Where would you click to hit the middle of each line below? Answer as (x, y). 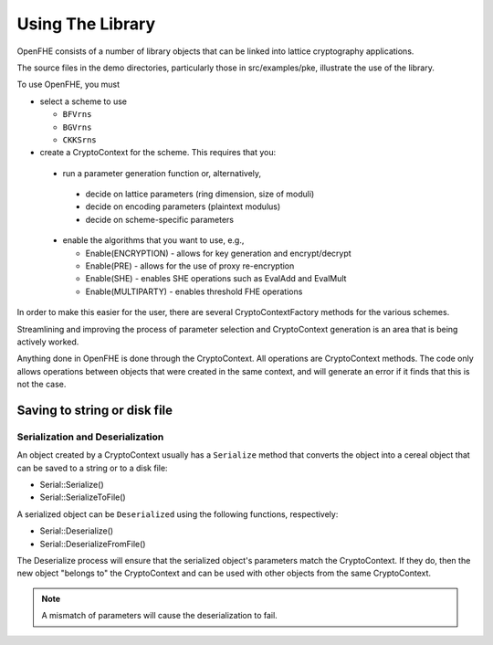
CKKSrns (80, 140)
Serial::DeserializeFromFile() (93, 544)
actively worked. (48, 342)
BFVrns (77, 115)
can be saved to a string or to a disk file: (92, 468)
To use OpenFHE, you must (68, 85)
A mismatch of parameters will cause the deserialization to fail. (159, 616)
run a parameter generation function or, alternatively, (162, 173)
